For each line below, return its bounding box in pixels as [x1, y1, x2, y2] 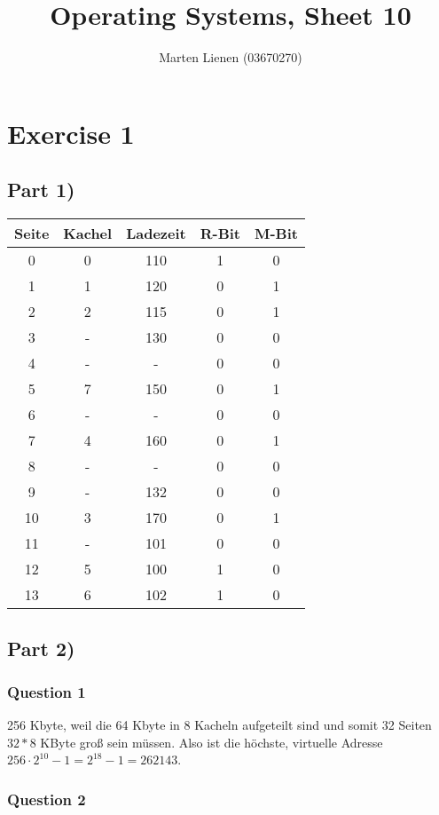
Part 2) [7, 634, 75, 661]
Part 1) [7, 176, 75, 203]
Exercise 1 [7, 115, 135, 151]
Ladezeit [126, 223, 186, 244]
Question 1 [7, 680, 86, 702]
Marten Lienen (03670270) [159, 48, 302, 67]
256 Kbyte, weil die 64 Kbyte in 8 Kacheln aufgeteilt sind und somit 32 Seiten [7, 716, 432, 734]
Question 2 [7, 787, 86, 810]
